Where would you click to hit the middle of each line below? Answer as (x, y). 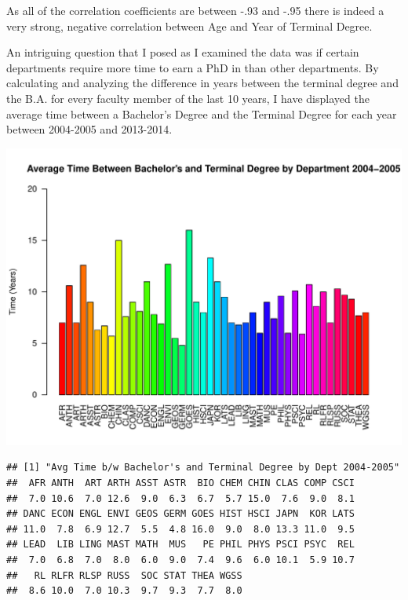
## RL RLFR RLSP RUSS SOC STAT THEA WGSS (124, 575)
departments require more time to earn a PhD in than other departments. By (193, 67)
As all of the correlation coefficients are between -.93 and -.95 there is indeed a (195, 10)
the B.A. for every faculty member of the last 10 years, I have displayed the (188, 98)
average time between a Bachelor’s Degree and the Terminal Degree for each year (202, 113)
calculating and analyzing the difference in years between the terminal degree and (202, 83)
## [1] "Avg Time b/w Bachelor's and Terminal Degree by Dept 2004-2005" (203, 468)
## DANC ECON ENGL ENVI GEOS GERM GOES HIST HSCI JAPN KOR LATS (180, 514)
